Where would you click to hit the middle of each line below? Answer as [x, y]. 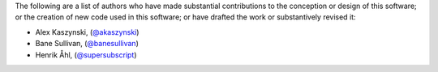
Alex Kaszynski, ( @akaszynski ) [87, 32]
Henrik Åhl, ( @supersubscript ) [86, 55]
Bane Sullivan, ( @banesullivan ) [87, 44]
